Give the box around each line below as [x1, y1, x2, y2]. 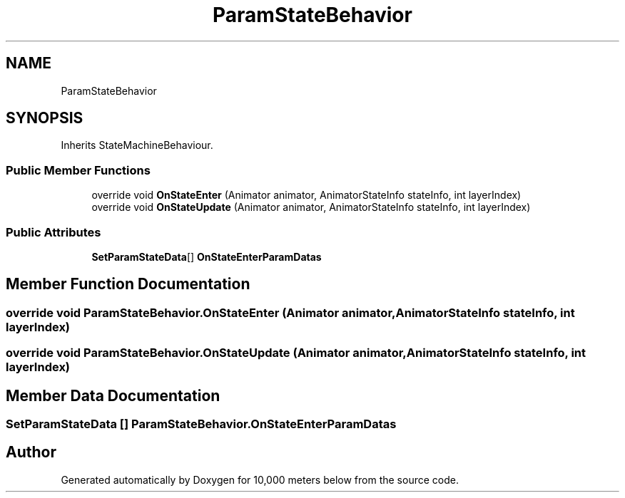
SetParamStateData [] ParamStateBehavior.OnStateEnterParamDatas [6, 417, 397, 431]
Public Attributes [6, 224, 101, 239]
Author [6, 443, 56, 462]
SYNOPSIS [6, 109, 83, 128]
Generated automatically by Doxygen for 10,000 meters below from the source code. [61, 473, 459, 486]
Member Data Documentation [6, 386, 220, 405]
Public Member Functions [6, 162, 151, 177]
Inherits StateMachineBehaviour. [61, 139, 213, 152]
